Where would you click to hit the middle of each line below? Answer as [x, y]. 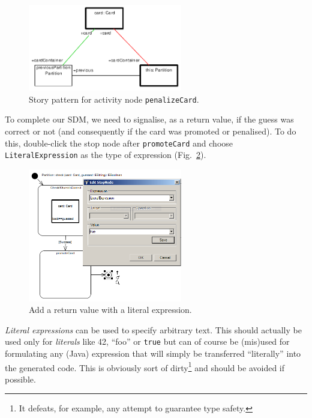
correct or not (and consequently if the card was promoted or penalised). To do [151, 131]
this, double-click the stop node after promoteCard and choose [119, 143]
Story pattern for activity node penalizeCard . [114, 99]
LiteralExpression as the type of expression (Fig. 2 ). [106, 155]
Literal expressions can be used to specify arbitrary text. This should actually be [153, 329]
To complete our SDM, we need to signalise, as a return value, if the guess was [149, 119]
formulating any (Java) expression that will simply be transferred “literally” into [153, 353]
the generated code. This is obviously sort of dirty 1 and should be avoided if [145, 366]
